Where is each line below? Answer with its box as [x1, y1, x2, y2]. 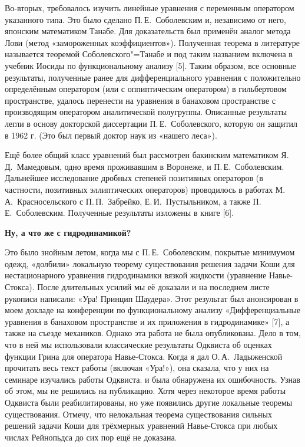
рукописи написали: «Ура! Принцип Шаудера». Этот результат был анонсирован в [5, 292, 299, 304]
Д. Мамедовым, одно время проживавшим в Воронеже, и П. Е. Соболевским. [5, 160, 284, 172]
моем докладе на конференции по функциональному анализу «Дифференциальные [5, 304, 301, 316]
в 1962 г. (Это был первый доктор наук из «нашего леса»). [5, 129, 217, 141]
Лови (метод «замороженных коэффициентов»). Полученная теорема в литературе [5, 36, 300, 48]
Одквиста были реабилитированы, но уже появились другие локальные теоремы [5, 396, 293, 408]
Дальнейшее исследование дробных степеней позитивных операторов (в [5, 172, 263, 184]
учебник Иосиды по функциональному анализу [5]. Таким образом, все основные [5, 59, 296, 71]
